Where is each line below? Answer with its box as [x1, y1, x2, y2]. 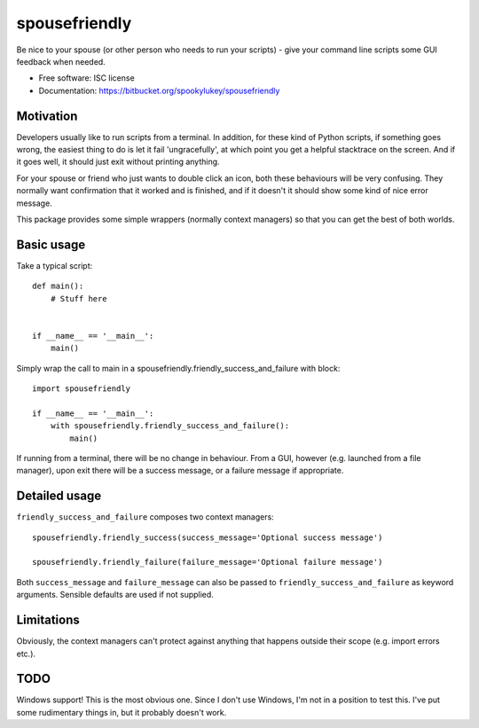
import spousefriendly [32, 384, 131, 394]
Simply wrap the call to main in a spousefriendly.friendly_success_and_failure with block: [16, 363, 341, 373]
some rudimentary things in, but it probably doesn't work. [16, 707, 227, 717]
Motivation [16, 108, 78, 123]
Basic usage [16, 237, 86, 252]
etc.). [16, 648, 35, 659]
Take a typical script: [16, 260, 93, 270]
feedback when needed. [16, 56, 106, 67]
